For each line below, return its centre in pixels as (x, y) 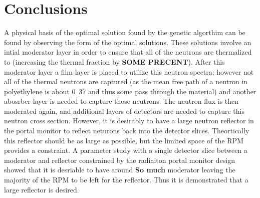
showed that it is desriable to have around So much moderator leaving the (120, 170)
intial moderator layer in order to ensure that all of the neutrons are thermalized (128, 52)
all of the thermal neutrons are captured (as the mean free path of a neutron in (126, 81)
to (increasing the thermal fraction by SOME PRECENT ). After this (114, 61)
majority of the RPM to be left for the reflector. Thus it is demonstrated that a (126, 180)
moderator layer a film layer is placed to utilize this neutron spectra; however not (129, 71)
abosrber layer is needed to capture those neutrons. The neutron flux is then (121, 101)
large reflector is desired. (42, 189)
